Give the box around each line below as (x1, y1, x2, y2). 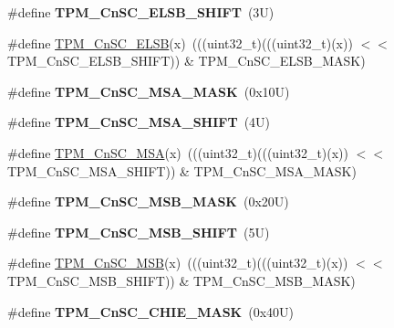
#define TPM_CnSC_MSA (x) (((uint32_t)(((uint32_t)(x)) (7, 143, 349, 162)
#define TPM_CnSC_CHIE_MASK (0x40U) (7, 302, 294, 321)
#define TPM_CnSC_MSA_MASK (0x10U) (7, 81, 290, 101)
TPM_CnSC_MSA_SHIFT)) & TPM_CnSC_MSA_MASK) (7, 161, 357, 180)
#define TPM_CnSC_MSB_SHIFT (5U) (7, 222, 270, 241)
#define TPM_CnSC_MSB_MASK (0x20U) (7, 192, 289, 211)
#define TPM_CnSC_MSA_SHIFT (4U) (7, 112, 271, 132)
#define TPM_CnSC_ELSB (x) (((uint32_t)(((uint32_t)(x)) (7, 33, 353, 52)
